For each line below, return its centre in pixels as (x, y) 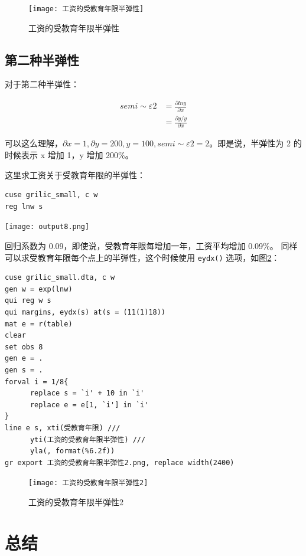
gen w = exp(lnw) (39, 289)
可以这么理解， (34, 143)
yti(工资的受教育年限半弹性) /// (88, 439)
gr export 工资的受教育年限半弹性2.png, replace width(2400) (120, 462)
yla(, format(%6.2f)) (72, 451)
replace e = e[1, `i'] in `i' (89, 405)
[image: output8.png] (47, 227)
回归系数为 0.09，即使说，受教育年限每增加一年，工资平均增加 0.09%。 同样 (151, 245)
